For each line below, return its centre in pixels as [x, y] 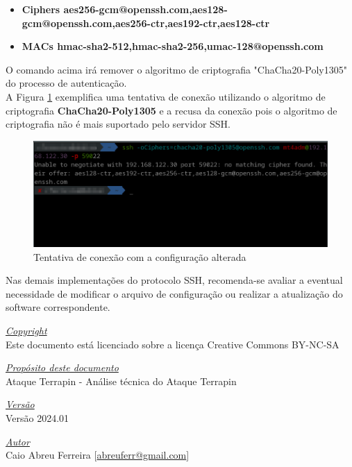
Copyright [26, 331]
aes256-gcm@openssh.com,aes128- [145, 9]
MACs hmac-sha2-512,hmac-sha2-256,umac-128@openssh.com [173, 46]
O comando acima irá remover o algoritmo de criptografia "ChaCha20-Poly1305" [176, 69]
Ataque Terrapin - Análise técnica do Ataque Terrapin [121, 381]
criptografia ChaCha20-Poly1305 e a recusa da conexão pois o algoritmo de [171, 110]
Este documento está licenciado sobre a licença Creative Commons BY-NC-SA [173, 344]
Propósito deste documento [62, 367]
